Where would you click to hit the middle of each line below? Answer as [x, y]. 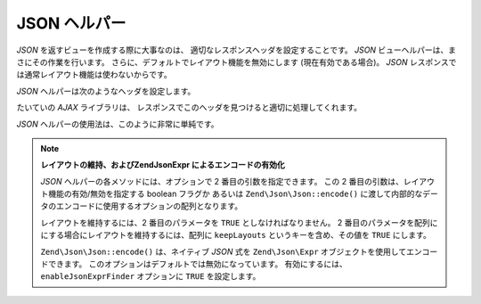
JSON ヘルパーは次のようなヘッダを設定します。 [106, 91]
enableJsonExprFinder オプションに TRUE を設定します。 [151, 276]
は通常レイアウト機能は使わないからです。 [94, 75]
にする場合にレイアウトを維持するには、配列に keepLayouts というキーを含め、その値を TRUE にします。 [236, 235]
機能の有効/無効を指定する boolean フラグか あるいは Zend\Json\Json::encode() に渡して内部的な [235, 194]
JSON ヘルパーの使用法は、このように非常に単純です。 [118, 124]
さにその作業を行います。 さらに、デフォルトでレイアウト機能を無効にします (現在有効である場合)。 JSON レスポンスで [236, 62]
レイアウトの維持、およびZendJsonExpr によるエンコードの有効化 [163, 165]
